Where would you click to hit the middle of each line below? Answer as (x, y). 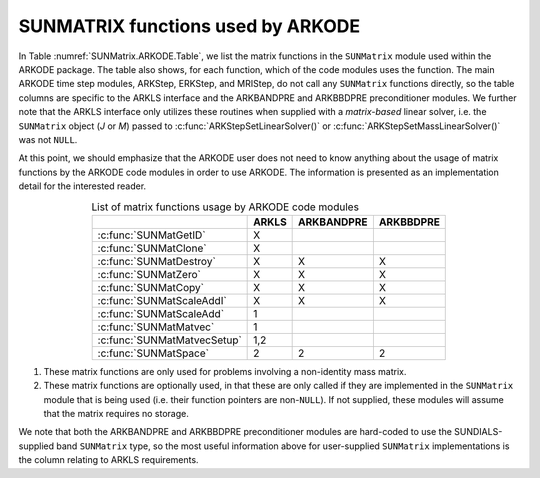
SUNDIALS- (478, 432)
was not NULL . (48, 139)
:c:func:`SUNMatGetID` (151, 235)
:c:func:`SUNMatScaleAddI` (162, 300)
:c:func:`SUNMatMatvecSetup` (169, 340)
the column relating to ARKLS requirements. (108, 460)
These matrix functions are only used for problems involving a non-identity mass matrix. (225, 371)
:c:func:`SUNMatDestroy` (157, 261)
